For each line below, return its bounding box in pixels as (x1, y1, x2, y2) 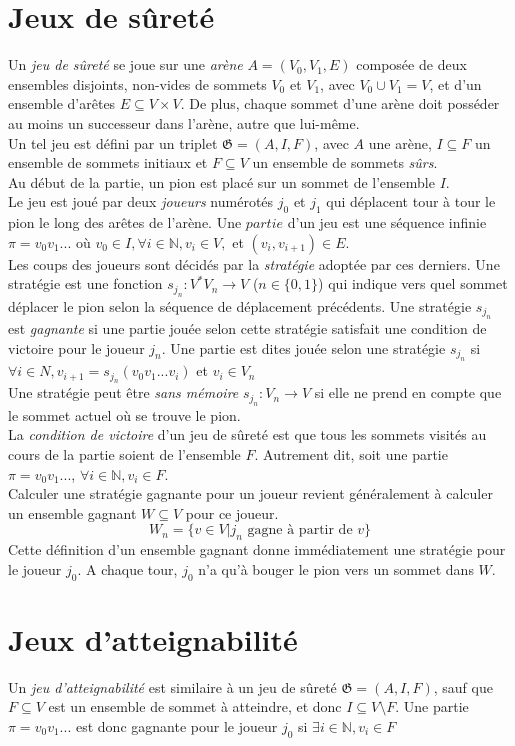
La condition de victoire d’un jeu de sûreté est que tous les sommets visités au (8, 424, 487, 445)
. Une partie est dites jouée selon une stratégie (161, 337, 446, 358)
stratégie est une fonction (8, 273, 163, 294)
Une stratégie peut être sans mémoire (8, 382, 239, 403)
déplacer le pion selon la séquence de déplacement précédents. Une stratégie (8, 295, 472, 316)
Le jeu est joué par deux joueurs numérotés (8, 191, 274, 212)
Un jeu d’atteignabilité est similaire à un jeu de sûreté (8, 676, 337, 697)
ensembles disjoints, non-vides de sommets (8, 73, 267, 94)
